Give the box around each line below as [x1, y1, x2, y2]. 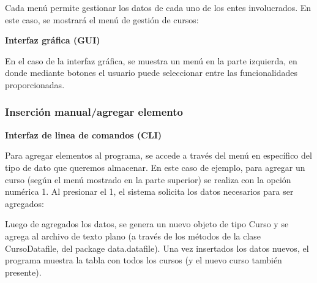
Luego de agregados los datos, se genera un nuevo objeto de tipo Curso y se [5, 217, 289, 230]
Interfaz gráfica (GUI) [5, 34, 100, 47]
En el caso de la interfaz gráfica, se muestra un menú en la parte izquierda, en [5, 54, 297, 67]
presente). [5, 265, 42, 278]
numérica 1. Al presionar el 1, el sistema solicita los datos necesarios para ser [5, 185, 294, 198]
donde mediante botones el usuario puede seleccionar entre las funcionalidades [5, 66, 298, 79]
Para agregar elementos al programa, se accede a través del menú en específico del [5, 149, 312, 162]
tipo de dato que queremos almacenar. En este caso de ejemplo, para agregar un [5, 160, 305, 173]
